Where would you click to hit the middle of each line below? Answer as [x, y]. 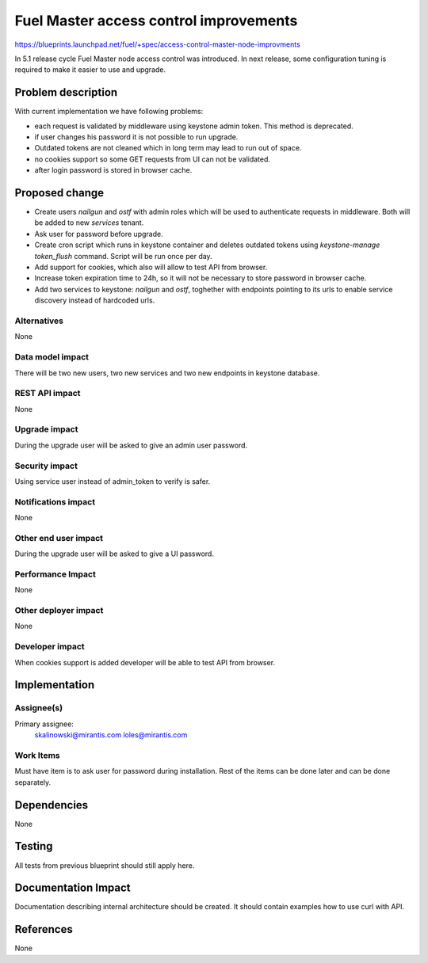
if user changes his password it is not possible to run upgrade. [136, 137]
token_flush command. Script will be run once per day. [124, 256]
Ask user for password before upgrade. [99, 234]
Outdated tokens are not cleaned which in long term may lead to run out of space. [168, 148]
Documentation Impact [73, 888]
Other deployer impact [59, 611]
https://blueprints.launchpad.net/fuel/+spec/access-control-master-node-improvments [157, 44]
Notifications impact [55, 501]
